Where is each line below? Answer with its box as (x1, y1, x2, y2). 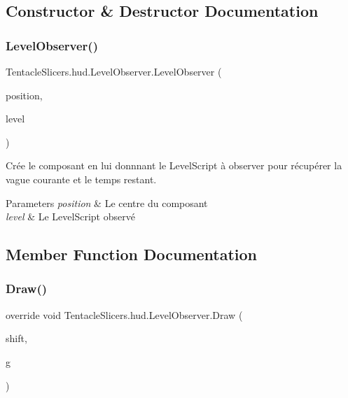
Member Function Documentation (6, 243, 258, 265)
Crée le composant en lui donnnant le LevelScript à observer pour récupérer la (6, 158, 342, 173)
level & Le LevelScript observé (6, 209, 135, 224)
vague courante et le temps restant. (6, 171, 157, 186)
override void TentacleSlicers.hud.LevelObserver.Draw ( (6, 307, 243, 322)
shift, (6, 331, 27, 346)
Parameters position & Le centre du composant (6, 195, 208, 210)
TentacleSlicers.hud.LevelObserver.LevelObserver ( (6, 64, 222, 78)
